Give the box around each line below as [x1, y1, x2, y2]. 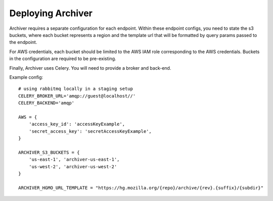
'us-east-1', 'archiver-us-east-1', [28, 157, 120, 163]
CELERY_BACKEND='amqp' [18, 100, 75, 106]
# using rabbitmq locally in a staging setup [18, 86, 133, 92]
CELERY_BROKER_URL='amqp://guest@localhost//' [18, 93, 136, 98]
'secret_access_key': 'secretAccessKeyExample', [28, 128, 152, 134]
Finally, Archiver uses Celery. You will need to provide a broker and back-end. [9, 65, 171, 71]
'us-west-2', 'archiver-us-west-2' [28, 164, 117, 169]
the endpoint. [9, 39, 37, 45]
